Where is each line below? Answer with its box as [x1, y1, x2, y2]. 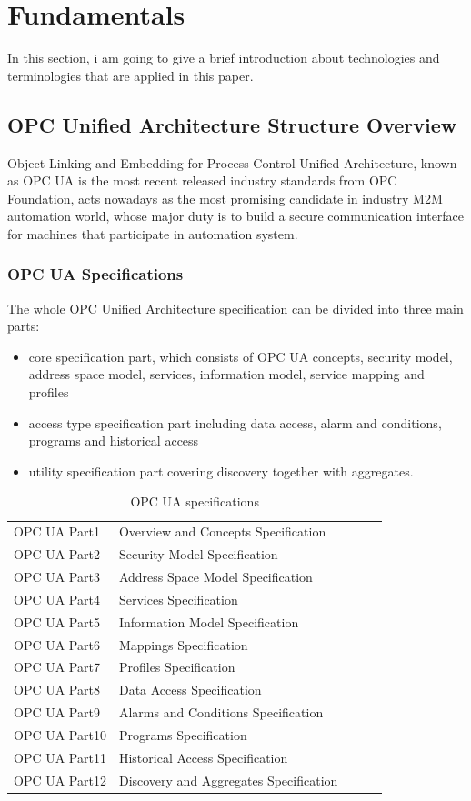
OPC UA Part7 [14, 657, 100, 676]
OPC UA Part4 [14, 589, 100, 608]
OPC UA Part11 [14, 747, 106, 766]
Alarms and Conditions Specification [118, 703, 324, 722]
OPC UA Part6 [14, 635, 100, 654]
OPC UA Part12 [14, 770, 106, 789]
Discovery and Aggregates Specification [118, 770, 338, 789]
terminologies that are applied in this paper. [7, 65, 254, 85]
